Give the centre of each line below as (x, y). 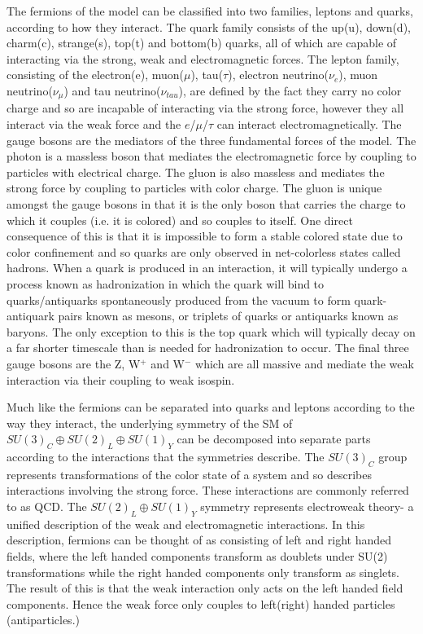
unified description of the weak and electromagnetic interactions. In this (186, 524)
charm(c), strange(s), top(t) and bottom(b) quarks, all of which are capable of (202, 43)
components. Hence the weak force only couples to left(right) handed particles (201, 603)
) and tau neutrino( (112, 90)
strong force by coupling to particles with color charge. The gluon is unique (194, 188)
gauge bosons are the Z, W (74, 363)
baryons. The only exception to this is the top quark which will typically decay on (211, 331)
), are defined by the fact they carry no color (290, 90)
